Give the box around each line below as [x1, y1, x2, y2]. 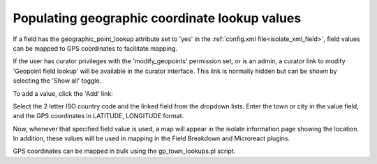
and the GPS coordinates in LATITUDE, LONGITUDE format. [13, 112, 184, 120]
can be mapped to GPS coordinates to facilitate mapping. [13, 44, 178, 52]
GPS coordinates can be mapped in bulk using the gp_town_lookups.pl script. [13, 147, 236, 156]
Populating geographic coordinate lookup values [13, 10, 302, 26]
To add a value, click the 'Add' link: [13, 89, 113, 97]
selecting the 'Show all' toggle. [13, 76, 102, 85]
